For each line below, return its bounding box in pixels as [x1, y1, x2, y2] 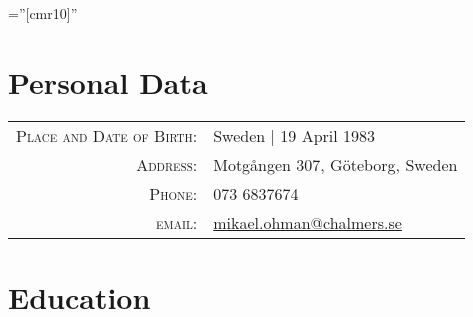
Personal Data [8, 61, 208, 102]
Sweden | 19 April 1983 [213, 123, 376, 147]
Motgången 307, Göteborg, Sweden [213, 152, 458, 176]
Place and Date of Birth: [16, 123, 198, 147]
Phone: [149, 181, 198, 205]
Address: [136, 152, 198, 176]
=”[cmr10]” [8, 3, 78, 23]
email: [156, 210, 198, 234]
